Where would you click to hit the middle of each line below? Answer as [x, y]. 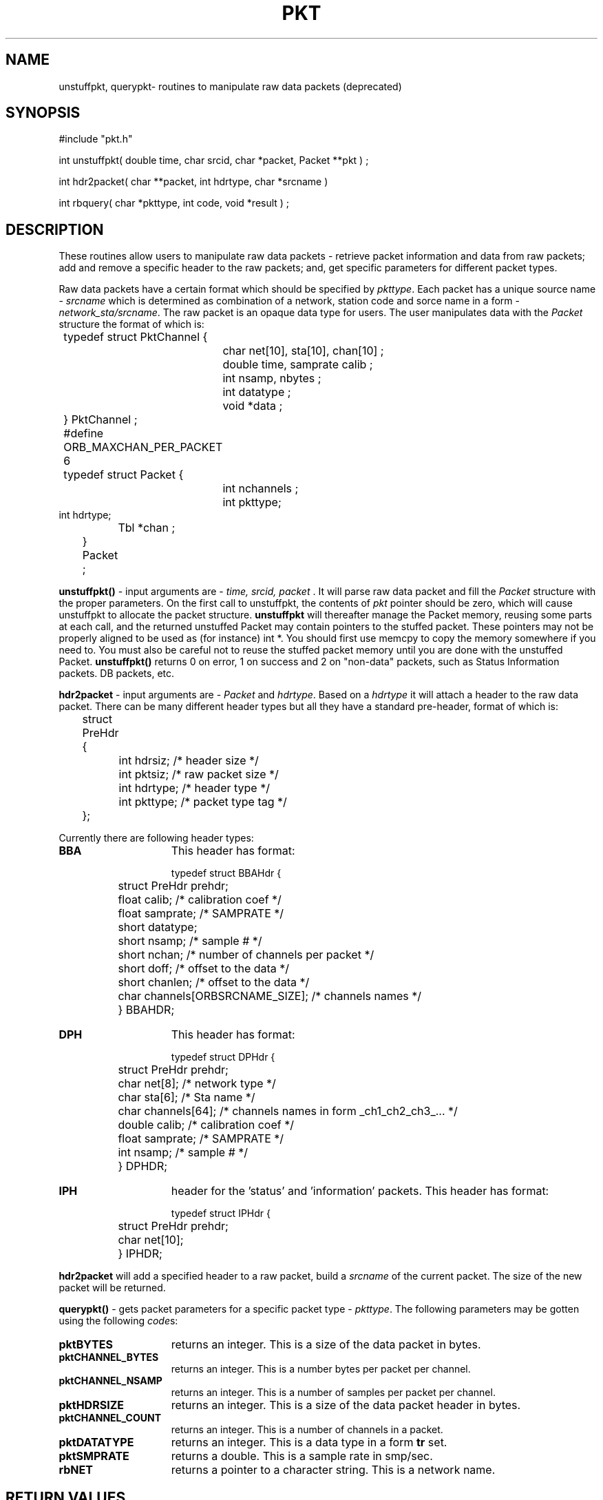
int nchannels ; [261, 489]
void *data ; [253, 406]
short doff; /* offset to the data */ [204, 969]
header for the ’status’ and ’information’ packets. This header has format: [360, 1191]
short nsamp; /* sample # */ [190, 941]
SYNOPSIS [43, 113]
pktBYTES [86, 1345]
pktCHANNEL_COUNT [110, 1418]
